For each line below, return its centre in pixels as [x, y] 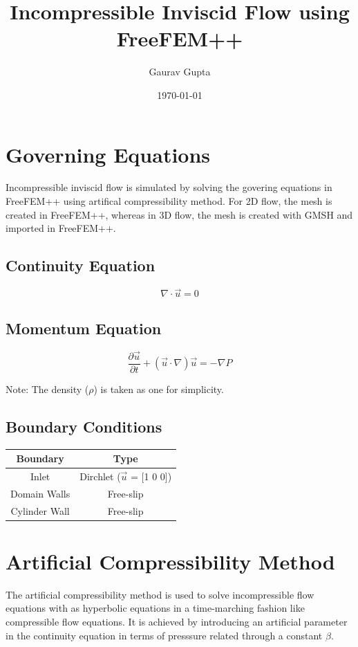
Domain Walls [40, 493]
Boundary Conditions [84, 426]
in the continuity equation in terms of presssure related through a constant [164, 635]
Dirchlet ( [100, 476]
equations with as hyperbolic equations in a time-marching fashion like [155, 608]
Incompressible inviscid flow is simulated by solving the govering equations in [169, 187]
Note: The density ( [47, 389]
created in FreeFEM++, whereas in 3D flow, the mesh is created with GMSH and [179, 214]
